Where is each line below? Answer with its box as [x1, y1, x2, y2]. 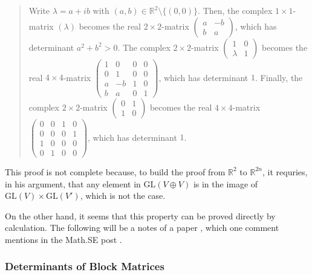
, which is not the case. [80, 189, 166, 202]
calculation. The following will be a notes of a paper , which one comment [5, 221, 279, 234]
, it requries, [262, 165, 308, 178]
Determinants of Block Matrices [5, 259, 164, 274]
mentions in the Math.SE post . [5, 233, 122, 245]
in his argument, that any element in [5, 177, 141, 190]
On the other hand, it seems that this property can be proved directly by [5, 209, 276, 222]
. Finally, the [255, 71, 303, 83]
